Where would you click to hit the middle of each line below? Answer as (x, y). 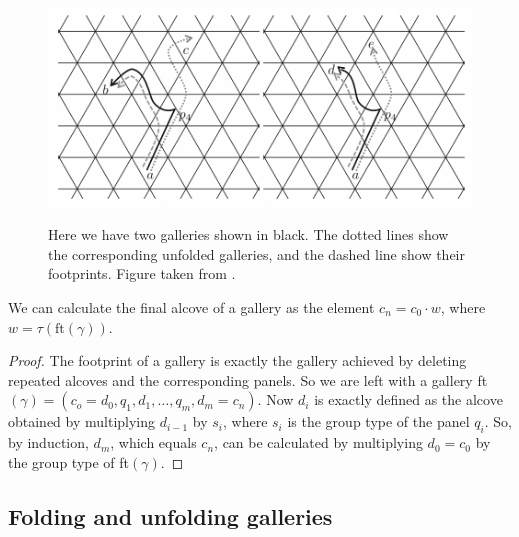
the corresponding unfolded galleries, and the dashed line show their (257, 253)
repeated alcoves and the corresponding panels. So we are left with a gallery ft (248, 379)
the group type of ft (69, 461)
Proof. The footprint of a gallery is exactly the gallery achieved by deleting (237, 360)
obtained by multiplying (82, 421)
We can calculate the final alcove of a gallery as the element (191, 307)
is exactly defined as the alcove (408, 399)
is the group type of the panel (378, 421)
